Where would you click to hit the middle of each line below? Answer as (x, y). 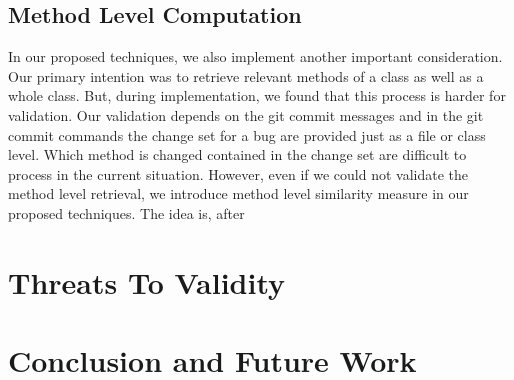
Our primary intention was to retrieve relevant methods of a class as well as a (246, 75)
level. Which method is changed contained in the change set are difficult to (237, 154)
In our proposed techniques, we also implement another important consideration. (255, 56)
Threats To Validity (147, 281)
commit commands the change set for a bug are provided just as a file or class (247, 134)
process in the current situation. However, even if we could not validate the (238, 173)
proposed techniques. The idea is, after (126, 212)
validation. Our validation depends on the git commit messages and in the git (246, 114)
